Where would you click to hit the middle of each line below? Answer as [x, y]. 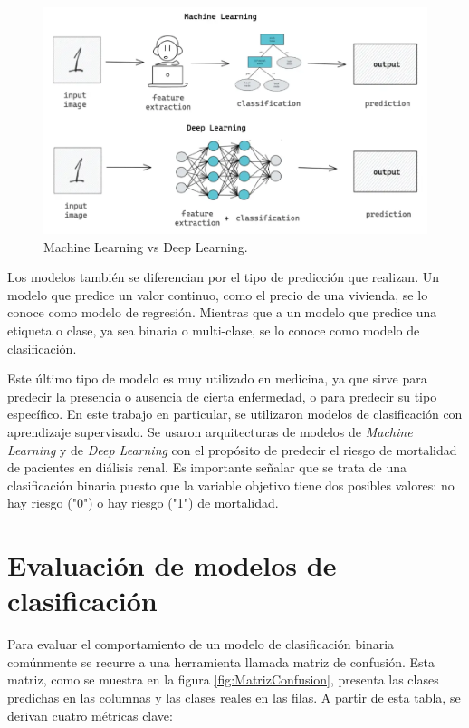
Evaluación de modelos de [172, 565]
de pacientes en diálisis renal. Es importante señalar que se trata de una [207, 467]
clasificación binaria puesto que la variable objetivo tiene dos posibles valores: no [231, 485]
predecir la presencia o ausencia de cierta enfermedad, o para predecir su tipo [222, 396]
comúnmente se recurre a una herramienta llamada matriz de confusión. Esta [221, 661]
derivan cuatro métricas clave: [90, 715]
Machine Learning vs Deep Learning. [146, 246]
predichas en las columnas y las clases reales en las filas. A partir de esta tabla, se [234, 698]
